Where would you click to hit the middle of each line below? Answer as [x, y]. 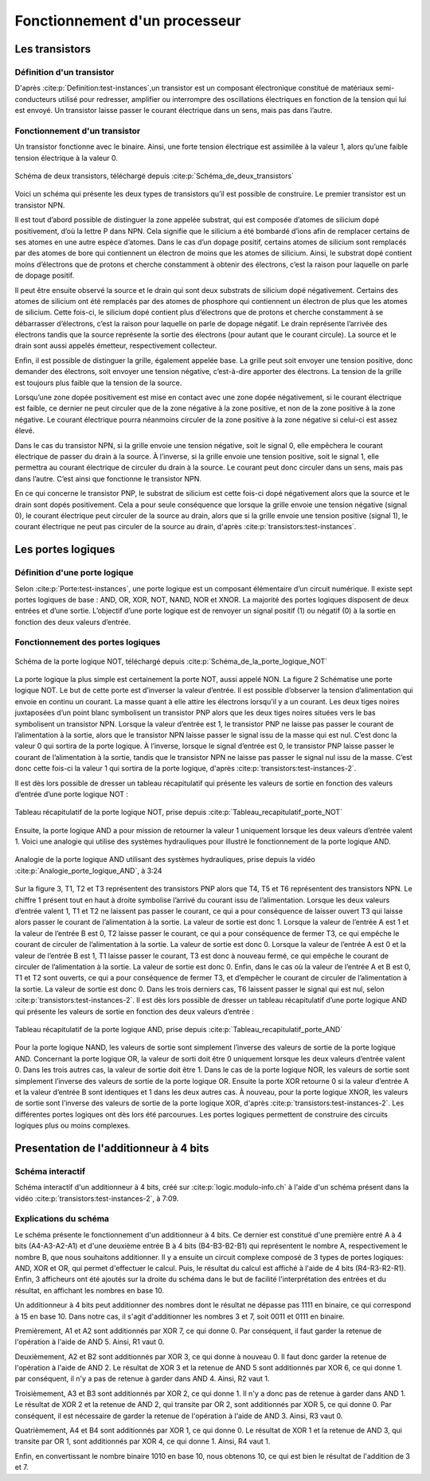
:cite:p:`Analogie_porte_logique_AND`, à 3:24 [88, 871]
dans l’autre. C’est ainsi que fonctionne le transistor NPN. [108, 478]
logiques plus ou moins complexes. [72, 1125]
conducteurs [36, 99]
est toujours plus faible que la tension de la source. [98, 383]
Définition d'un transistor [64, 72]
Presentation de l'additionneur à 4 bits [112, 1148]
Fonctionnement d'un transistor [78, 131]
